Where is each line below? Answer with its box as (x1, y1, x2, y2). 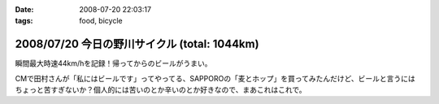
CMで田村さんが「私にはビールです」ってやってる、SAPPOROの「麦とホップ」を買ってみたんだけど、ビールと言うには (15, 73, 416, 83)
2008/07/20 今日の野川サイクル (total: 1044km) (15, 37, 259, 51)
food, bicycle (79, 16, 123, 26)
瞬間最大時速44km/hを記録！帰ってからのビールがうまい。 (15, 58, 212, 68)
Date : (15, 5, 34, 14)
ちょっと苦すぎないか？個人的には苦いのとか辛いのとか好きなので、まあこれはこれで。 (15, 85, 306, 95)
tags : (15, 16, 33, 26)
